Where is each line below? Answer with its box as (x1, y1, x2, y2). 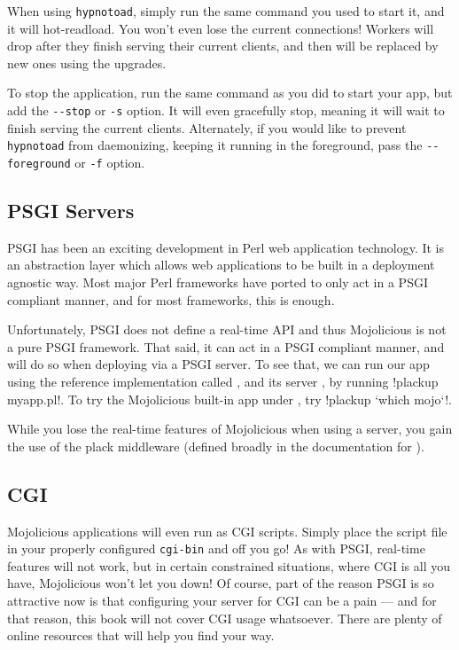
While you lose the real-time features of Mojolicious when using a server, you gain (7, 419, 453, 438)
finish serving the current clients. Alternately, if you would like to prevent (7, 118, 407, 137)
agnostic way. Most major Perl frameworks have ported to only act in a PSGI (7, 272, 428, 291)
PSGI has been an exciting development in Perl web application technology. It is (7, 238, 445, 256)
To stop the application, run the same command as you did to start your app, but (7, 83, 453, 102)
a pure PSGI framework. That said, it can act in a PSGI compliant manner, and (7, 337, 445, 356)
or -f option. (74, 153, 145, 171)
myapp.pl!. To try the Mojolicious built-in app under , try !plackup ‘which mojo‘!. (7, 389, 452, 408)
